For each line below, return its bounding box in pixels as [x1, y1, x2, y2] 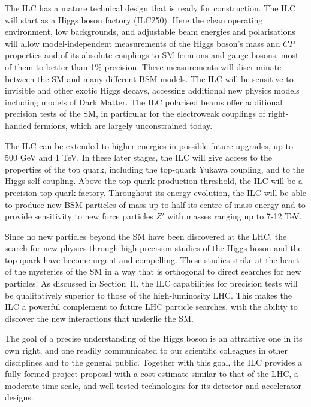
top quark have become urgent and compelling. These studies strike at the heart [5, 253, 300, 266]
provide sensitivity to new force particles [5, 210, 153, 222]
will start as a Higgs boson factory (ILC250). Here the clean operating [5, 13, 263, 26]
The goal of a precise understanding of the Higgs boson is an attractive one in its [5, 332, 303, 345]
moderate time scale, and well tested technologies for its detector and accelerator [5, 379, 302, 391]
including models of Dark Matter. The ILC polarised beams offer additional [5, 95, 283, 108]
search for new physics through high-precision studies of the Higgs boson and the [5, 242, 302, 254]
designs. [5, 391, 34, 403]
